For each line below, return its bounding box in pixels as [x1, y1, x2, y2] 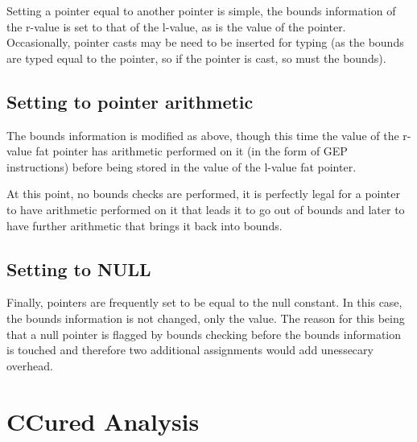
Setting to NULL [6, 256, 151, 281]
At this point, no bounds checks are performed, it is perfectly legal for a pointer [6, 185, 401, 202]
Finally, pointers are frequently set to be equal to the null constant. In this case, [6, 294, 403, 311]
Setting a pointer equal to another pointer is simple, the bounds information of [6, 2, 396, 19]
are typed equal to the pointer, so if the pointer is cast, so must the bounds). [6, 49, 386, 66]
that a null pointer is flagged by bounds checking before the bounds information [6, 325, 402, 342]
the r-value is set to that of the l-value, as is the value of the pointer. [6, 18, 346, 35]
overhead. [6, 357, 53, 374]
